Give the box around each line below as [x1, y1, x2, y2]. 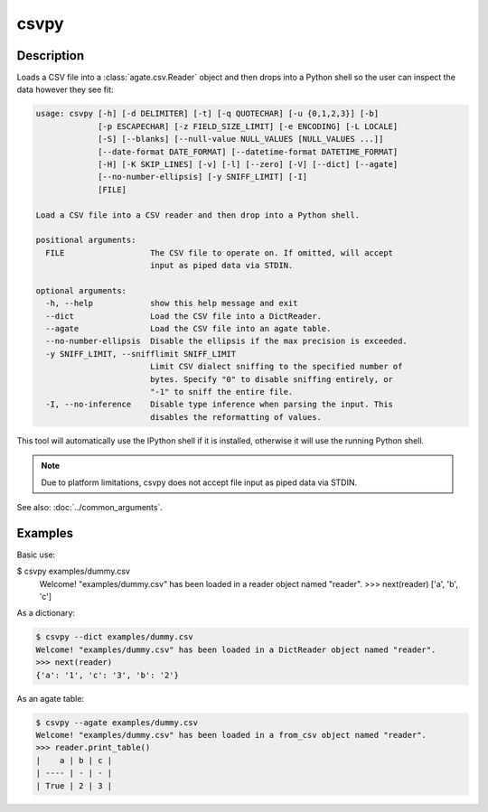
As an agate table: [16, 693, 85, 704]
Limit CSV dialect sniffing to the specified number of [149, 361, 403, 372]
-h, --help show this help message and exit [45, 298, 298, 309]
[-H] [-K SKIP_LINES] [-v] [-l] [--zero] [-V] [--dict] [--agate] [98, 159, 399, 169]
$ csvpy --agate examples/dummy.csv [35, 717, 199, 727]
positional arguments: [35, 235, 136, 246]
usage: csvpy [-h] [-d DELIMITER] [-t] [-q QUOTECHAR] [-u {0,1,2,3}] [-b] [35, 108, 380, 119]
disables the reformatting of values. [149, 412, 323, 422]
